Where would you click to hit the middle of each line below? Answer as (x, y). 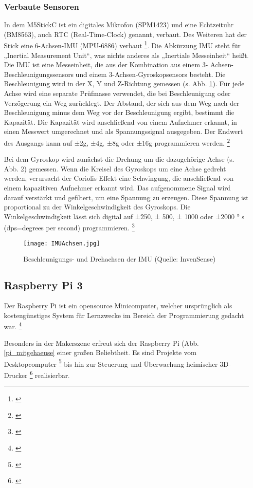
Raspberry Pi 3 (43, 285)
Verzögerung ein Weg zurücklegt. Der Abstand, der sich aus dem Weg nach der (122, 103)
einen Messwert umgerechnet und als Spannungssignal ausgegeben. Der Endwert (124, 131)
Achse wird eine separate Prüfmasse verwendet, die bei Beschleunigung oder (117, 93)
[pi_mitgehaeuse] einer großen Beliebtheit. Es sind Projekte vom (100, 352)
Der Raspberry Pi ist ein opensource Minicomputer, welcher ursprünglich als (118, 306)
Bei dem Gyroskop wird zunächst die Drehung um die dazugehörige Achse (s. (119, 159)
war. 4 (13, 326)
